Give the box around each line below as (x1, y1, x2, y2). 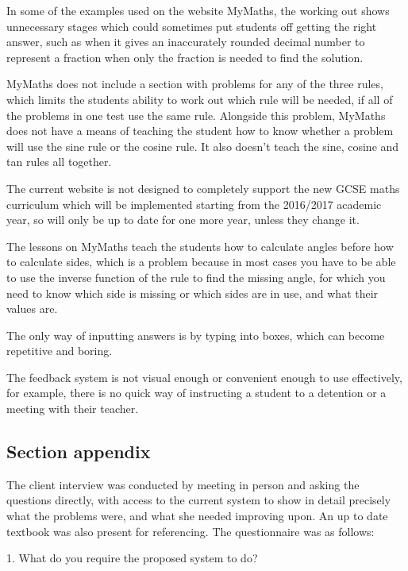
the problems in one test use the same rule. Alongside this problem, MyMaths (6, 106, 386, 123)
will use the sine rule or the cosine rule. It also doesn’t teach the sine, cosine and (6, 137, 399, 154)
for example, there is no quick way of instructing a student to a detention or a (6, 384, 387, 401)
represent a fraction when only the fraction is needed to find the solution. (6, 48, 364, 65)
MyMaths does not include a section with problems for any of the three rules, (6, 75, 383, 92)
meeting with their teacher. (6, 400, 139, 417)
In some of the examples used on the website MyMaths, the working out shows (6, 2, 390, 18)
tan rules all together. (6, 153, 112, 170)
